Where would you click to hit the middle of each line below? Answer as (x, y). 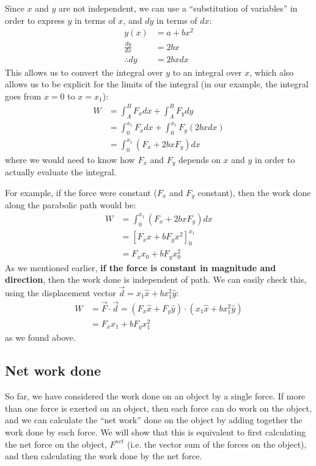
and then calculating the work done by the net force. (104, 456)
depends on (199, 159)
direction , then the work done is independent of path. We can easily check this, (156, 279)
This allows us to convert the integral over (84, 72)
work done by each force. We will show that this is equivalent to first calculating (155, 431)
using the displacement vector (61, 292)
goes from (23, 96)
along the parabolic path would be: (71, 205)
